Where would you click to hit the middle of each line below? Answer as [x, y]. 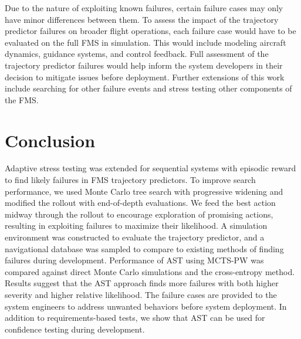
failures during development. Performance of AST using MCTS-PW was [134, 260]
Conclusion [50, 140]
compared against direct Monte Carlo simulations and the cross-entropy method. [150, 271]
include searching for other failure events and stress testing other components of [148, 88]
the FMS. [22, 99]
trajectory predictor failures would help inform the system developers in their [144, 65]
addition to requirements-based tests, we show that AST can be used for [135, 318]
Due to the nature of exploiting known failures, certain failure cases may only [144, 8]
